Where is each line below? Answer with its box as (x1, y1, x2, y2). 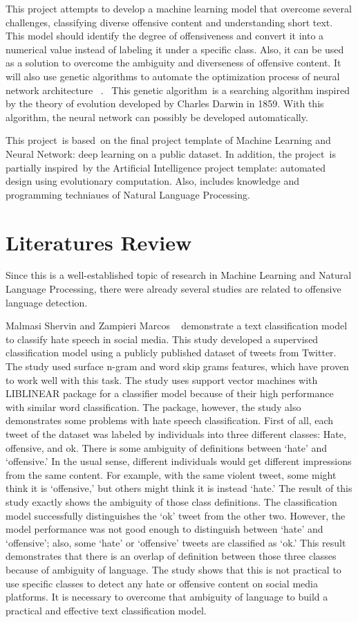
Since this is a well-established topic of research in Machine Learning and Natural (6, 268, 352, 282)
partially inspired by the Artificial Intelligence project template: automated (6, 160, 326, 174)
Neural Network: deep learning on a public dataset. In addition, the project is (6, 146, 336, 161)
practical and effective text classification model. (6, 603, 207, 617)
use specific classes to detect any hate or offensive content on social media (6, 576, 318, 590)
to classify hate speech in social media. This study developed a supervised (6, 331, 319, 346)
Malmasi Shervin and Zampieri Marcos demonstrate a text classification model (6, 318, 348, 333)
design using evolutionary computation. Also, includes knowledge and (6, 174, 300, 188)
